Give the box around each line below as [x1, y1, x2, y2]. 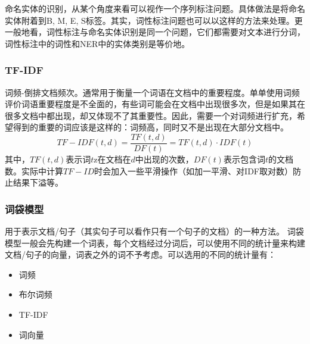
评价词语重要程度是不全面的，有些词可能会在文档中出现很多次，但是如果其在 [5, 98, 305, 110]
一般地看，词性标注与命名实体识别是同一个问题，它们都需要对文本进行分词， [5, 26, 305, 38]
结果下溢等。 [13, 176, 63, 189]
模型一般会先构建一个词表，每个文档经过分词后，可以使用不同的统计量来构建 [5, 236, 305, 249]
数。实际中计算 [5, 164, 63, 177]
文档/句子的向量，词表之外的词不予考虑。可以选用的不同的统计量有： [5, 248, 276, 261]
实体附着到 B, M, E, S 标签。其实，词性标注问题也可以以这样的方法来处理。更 [5, 14, 303, 26]
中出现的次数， [135, 153, 194, 165]
